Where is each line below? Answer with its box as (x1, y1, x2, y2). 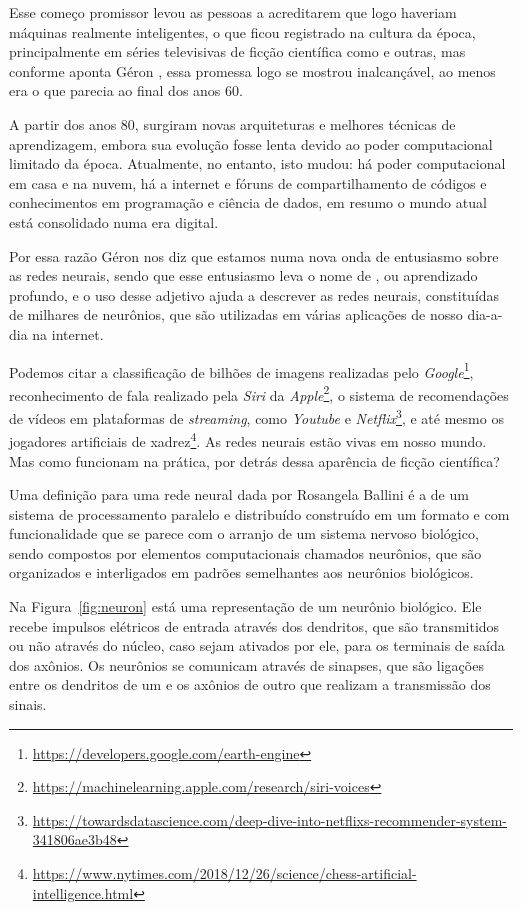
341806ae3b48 (32, 829, 117, 850)
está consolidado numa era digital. (9, 211, 219, 232)
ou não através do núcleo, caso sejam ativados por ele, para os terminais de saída (9, 635, 505, 656)
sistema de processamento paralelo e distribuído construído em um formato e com (9, 503, 510, 524)
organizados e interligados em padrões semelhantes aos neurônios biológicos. (9, 562, 474, 583)
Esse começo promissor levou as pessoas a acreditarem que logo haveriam (9, 2, 457, 22)
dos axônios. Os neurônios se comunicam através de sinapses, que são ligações (9, 654, 484, 675)
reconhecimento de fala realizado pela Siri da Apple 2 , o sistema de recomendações (9, 381, 509, 405)
